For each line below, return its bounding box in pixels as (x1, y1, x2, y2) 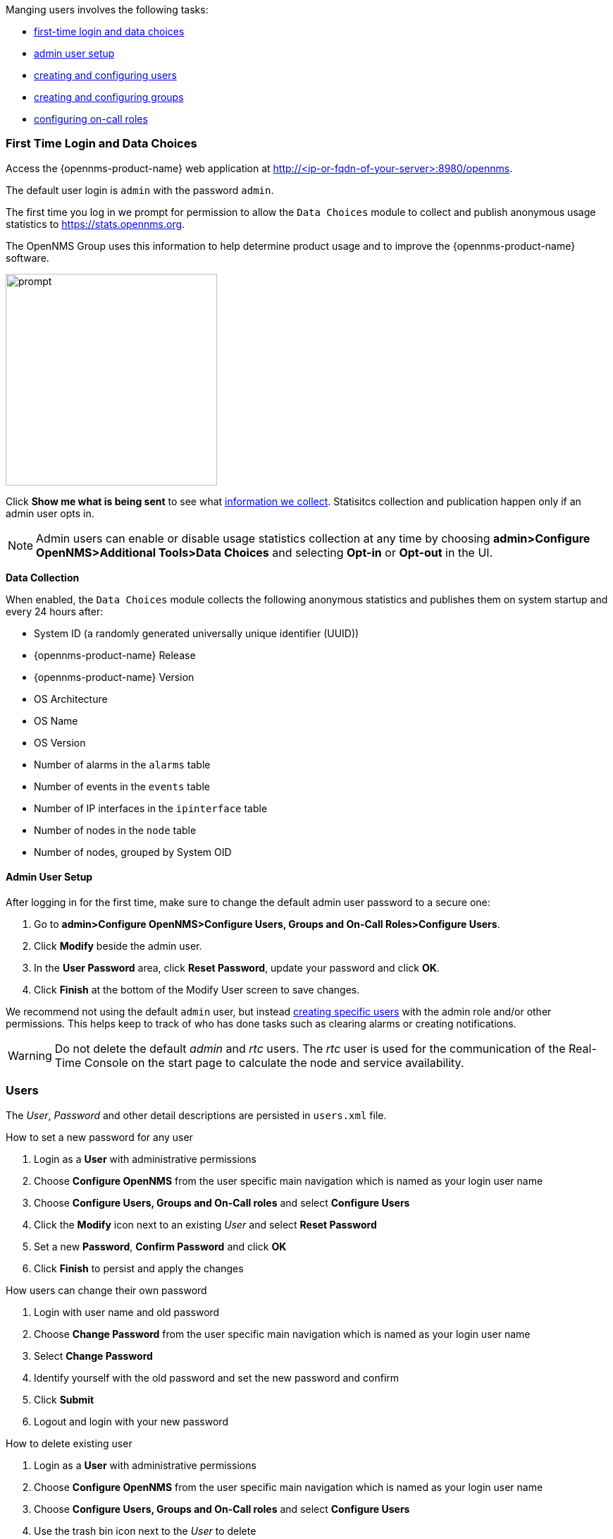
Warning (8, 1048, 52, 1063)
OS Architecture (34, 692, 108, 705)
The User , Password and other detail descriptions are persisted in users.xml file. (6, 1109, 387, 1121)
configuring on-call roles (34, 113, 148, 125)
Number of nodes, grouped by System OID (34, 845, 232, 858)
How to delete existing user (6, 1437, 132, 1449)
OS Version (34, 736, 86, 749)
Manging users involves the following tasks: (6, 4, 209, 16)
